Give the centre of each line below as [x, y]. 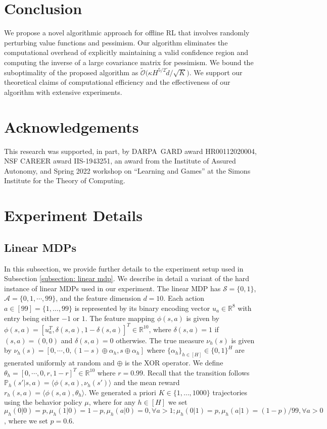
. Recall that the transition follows [196, 372]
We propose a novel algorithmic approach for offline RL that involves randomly [127, 33]
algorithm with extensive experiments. [63, 92]
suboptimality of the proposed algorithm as [71, 72]
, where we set [26, 420]
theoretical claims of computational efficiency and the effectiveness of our [117, 82]
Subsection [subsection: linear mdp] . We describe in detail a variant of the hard [127, 278]
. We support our [216, 72]
